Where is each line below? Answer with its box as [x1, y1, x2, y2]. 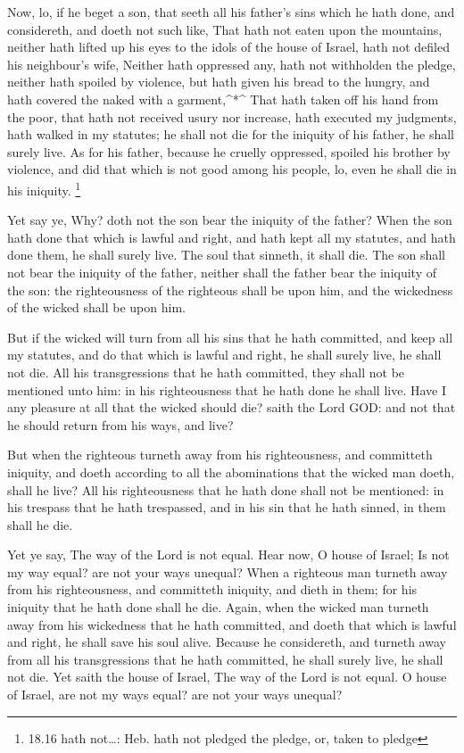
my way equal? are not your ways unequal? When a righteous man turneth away [7, 562, 448, 581]
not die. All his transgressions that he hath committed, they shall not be [7, 362, 405, 381]
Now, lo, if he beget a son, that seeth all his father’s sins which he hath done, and [7, 3, 455, 21]
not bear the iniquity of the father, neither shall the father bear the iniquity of [7, 262, 437, 281]
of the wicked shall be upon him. [7, 298, 186, 317]
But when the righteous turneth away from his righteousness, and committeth [7, 445, 433, 464]
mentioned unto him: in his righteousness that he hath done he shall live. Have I [7, 380, 446, 399]
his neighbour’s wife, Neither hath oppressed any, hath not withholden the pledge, [7, 54, 456, 73]
